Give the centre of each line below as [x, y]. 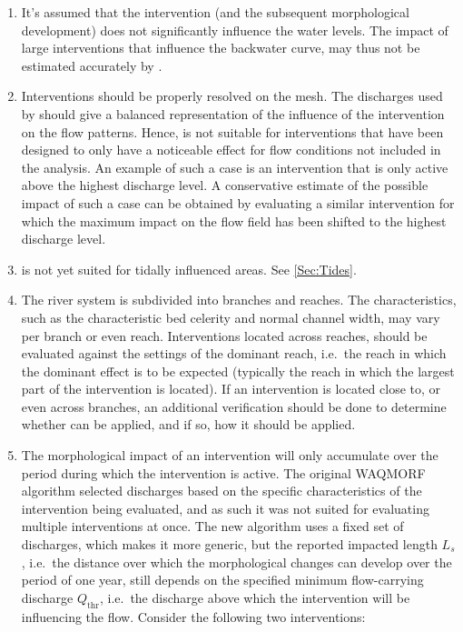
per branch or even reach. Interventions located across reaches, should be [224, 335]
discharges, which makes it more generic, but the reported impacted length [229, 544]
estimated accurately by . [92, 65]
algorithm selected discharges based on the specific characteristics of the [222, 491]
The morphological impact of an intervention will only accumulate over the [230, 455]
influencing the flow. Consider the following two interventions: [193, 616]
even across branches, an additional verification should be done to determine [234, 406]
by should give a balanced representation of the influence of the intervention [233, 113]
